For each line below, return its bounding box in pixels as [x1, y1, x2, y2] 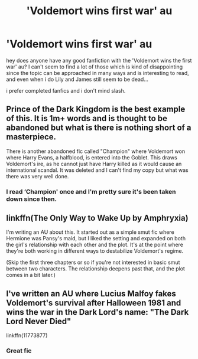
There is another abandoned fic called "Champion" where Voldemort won [6, 148, 185, 155]
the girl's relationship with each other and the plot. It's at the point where [6, 241, 183, 249]
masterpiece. [6, 132, 57, 142]
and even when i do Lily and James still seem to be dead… [6, 76, 149, 83]
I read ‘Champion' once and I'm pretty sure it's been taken [6, 187, 176, 195]
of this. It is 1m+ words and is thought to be [6, 113, 167, 123]
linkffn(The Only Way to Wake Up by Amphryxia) [6, 213, 189, 223]
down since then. [6, 195, 57, 203]
